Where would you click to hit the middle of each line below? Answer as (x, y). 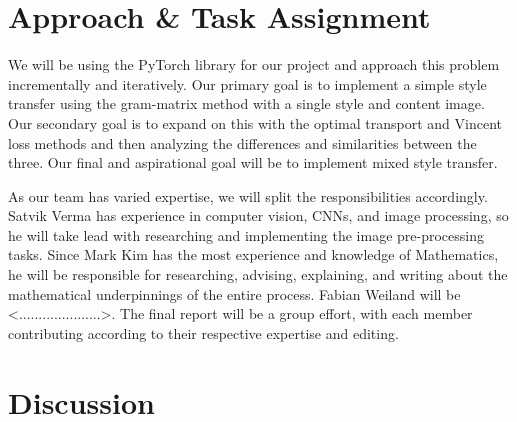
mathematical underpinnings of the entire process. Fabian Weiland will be (234, 293)
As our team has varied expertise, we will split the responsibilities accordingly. (248, 195)
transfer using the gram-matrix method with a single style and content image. (246, 103)
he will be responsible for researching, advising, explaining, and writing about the (258, 274)
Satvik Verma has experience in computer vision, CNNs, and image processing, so (258, 215)
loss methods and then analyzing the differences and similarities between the (242, 142)
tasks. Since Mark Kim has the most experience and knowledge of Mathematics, (253, 254)
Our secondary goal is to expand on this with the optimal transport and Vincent (255, 122)
